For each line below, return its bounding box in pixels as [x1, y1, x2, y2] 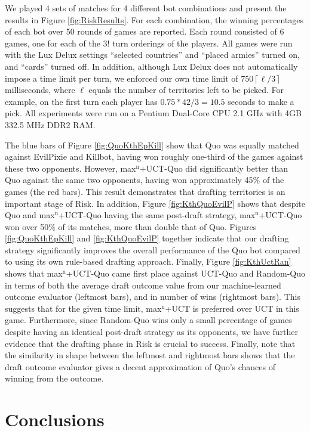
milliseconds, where [5, 83, 75, 96]
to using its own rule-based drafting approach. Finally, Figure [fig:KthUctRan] [5, 255, 291, 268]
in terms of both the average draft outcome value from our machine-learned [5, 278, 281, 291]
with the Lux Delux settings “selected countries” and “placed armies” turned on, [5, 48, 300, 61]
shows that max [5, 267, 63, 280]
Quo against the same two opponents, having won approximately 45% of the [5, 173, 284, 186]
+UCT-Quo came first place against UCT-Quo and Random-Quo [66, 267, 305, 280]
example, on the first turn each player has [5, 95, 158, 107]
